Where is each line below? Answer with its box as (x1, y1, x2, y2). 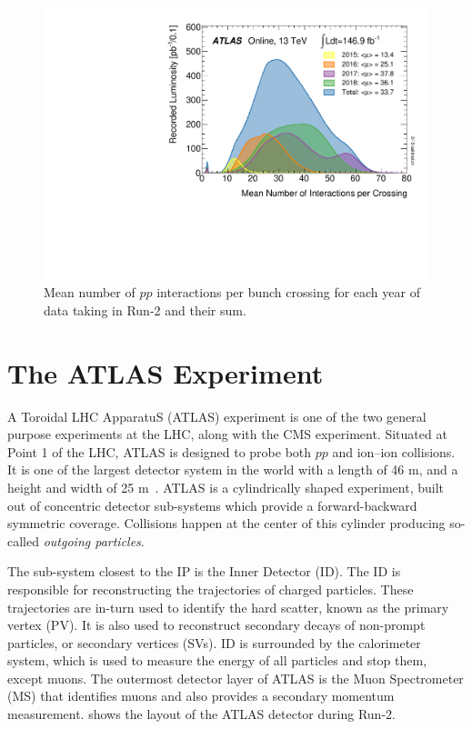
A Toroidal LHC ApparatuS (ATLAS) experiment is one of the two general (7, 406, 427, 425)
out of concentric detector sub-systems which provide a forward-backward (7, 495, 417, 514)
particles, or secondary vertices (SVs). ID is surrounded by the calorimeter (7, 633, 421, 652)
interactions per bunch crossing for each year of (156, 283, 420, 302)
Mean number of (44, 283, 136, 302)
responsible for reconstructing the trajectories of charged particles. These (7, 579, 414, 598)
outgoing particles (43, 531, 141, 550)
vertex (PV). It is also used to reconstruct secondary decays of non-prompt (7, 615, 426, 634)
